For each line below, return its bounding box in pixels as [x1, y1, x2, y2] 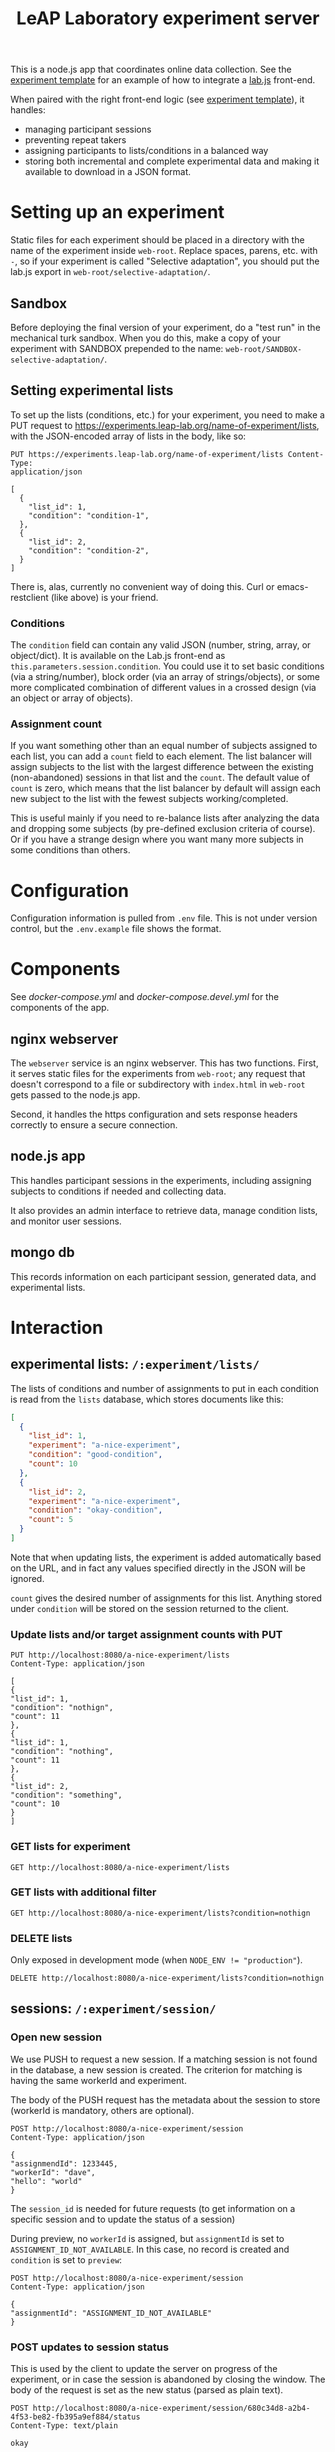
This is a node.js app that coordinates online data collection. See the [10, 63, 292, 76]
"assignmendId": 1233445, [10, 2158, 118, 2169]
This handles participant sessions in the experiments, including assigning [10, 1174, 312, 1186]
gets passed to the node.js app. [10, 1089, 141, 1101]
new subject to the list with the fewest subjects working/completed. [10, 793, 289, 805]
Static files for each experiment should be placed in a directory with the [10, 234, 305, 246]
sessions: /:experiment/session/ [10, 2000, 217, 2017]
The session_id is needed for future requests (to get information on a [10, 2202, 296, 2214]
